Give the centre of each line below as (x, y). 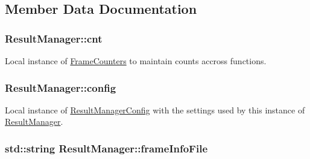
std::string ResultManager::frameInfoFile (106, 148)
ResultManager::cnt (54, 38)
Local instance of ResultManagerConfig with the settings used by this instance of (155, 109)
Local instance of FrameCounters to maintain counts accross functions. (136, 61)
